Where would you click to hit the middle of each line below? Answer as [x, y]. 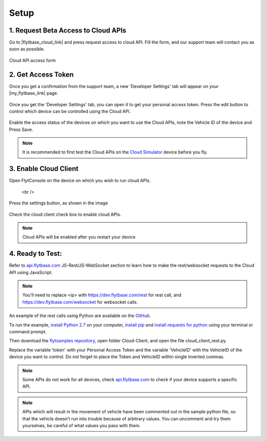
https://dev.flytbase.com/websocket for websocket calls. [80, 302]
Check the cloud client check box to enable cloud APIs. [65, 214]
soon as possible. [27, 49]
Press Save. [21, 129]
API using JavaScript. [31, 272]
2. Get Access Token [41, 74]
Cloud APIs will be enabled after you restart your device [79, 237]
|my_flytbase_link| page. [34, 93]
